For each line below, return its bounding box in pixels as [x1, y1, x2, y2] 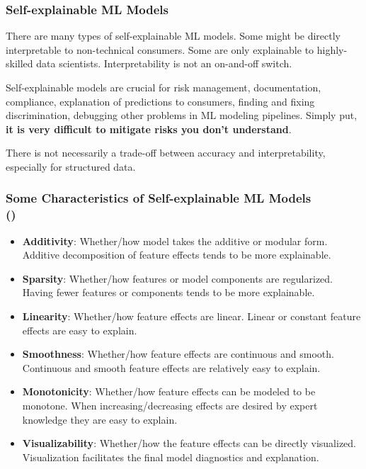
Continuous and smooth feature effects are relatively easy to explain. [22, 360, 321, 375]
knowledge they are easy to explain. [22, 412, 178, 426]
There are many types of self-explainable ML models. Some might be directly [6, 28, 341, 43]
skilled [6, 56, 33, 71]
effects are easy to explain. [22, 322, 137, 337]
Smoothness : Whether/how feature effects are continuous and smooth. [22, 346, 334, 361]
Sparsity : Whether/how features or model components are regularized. [22, 271, 333, 286]
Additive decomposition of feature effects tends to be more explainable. [22, 247, 331, 262]
